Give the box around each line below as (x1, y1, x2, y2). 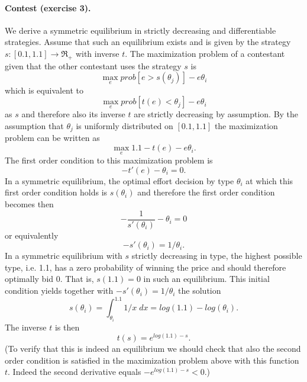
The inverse (5, 320, 47, 333)
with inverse (75, 47, 119, 59)
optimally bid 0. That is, (5, 272, 94, 285)
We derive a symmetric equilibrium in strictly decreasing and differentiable (5, 24, 276, 36)
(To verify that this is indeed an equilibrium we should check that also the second (5, 342, 301, 355)
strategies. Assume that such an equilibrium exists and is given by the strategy (5, 36, 291, 48)
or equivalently (5, 229, 59, 241)
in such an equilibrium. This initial (143, 272, 270, 285)
